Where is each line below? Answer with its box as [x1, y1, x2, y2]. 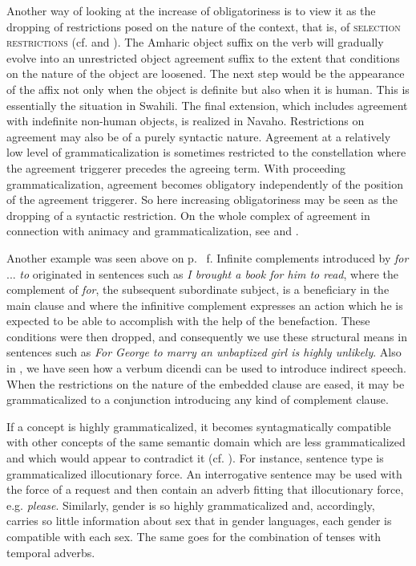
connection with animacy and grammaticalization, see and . [6, 222, 299, 239]
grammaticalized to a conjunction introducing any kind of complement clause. [6, 391, 389, 408]
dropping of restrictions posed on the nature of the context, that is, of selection [6, 18, 401, 35]
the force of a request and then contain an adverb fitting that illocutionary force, [6, 481, 404, 498]
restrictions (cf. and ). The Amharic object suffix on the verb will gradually [6, 34, 384, 51]
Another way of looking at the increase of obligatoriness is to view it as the [6, 2, 376, 18]
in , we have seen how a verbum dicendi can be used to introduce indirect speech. [6, 360, 406, 377]
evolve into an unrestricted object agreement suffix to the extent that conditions [6, 49, 400, 66]
